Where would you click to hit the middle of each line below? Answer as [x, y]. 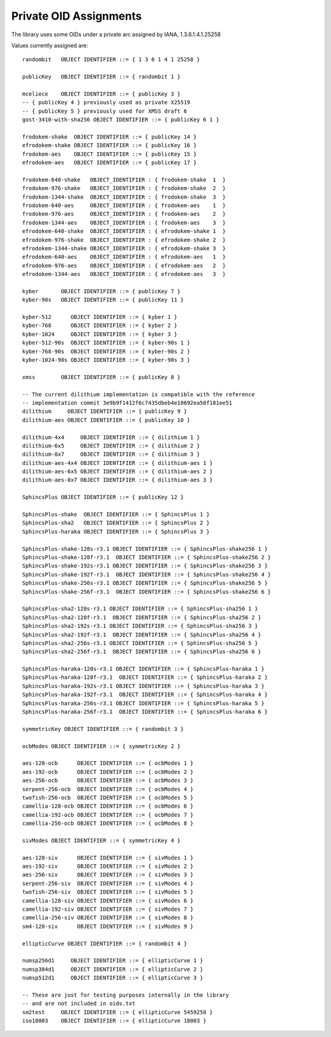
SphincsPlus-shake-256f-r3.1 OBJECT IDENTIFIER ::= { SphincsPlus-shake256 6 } [147, 591]
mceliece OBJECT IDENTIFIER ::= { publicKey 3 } [101, 94]
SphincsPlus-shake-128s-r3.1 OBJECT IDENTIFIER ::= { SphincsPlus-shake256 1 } [145, 549]
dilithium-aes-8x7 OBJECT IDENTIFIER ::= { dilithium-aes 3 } [118, 480]
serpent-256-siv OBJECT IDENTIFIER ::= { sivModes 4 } [108, 883]
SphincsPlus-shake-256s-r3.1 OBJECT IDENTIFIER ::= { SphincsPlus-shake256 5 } [145, 583]
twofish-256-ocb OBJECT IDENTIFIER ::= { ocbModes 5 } [108, 798]
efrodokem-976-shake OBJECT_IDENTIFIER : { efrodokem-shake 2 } [124, 240]
